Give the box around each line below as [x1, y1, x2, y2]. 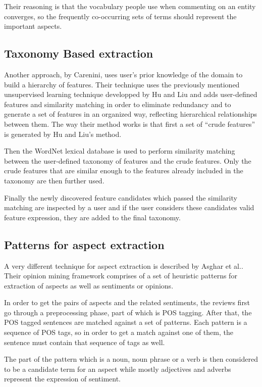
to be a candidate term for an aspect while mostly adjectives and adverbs [4, 363, 231, 374]
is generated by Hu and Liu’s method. [4, 128, 122, 139]
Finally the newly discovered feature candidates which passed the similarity [4, 192, 237, 203]
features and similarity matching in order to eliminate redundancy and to [4, 99, 231, 109]
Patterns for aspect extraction [4, 236, 165, 252]
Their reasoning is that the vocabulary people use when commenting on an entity [4, 1, 256, 11]
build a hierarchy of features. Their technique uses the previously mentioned [4, 79, 240, 89]
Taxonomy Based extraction [4, 45, 153, 61]
